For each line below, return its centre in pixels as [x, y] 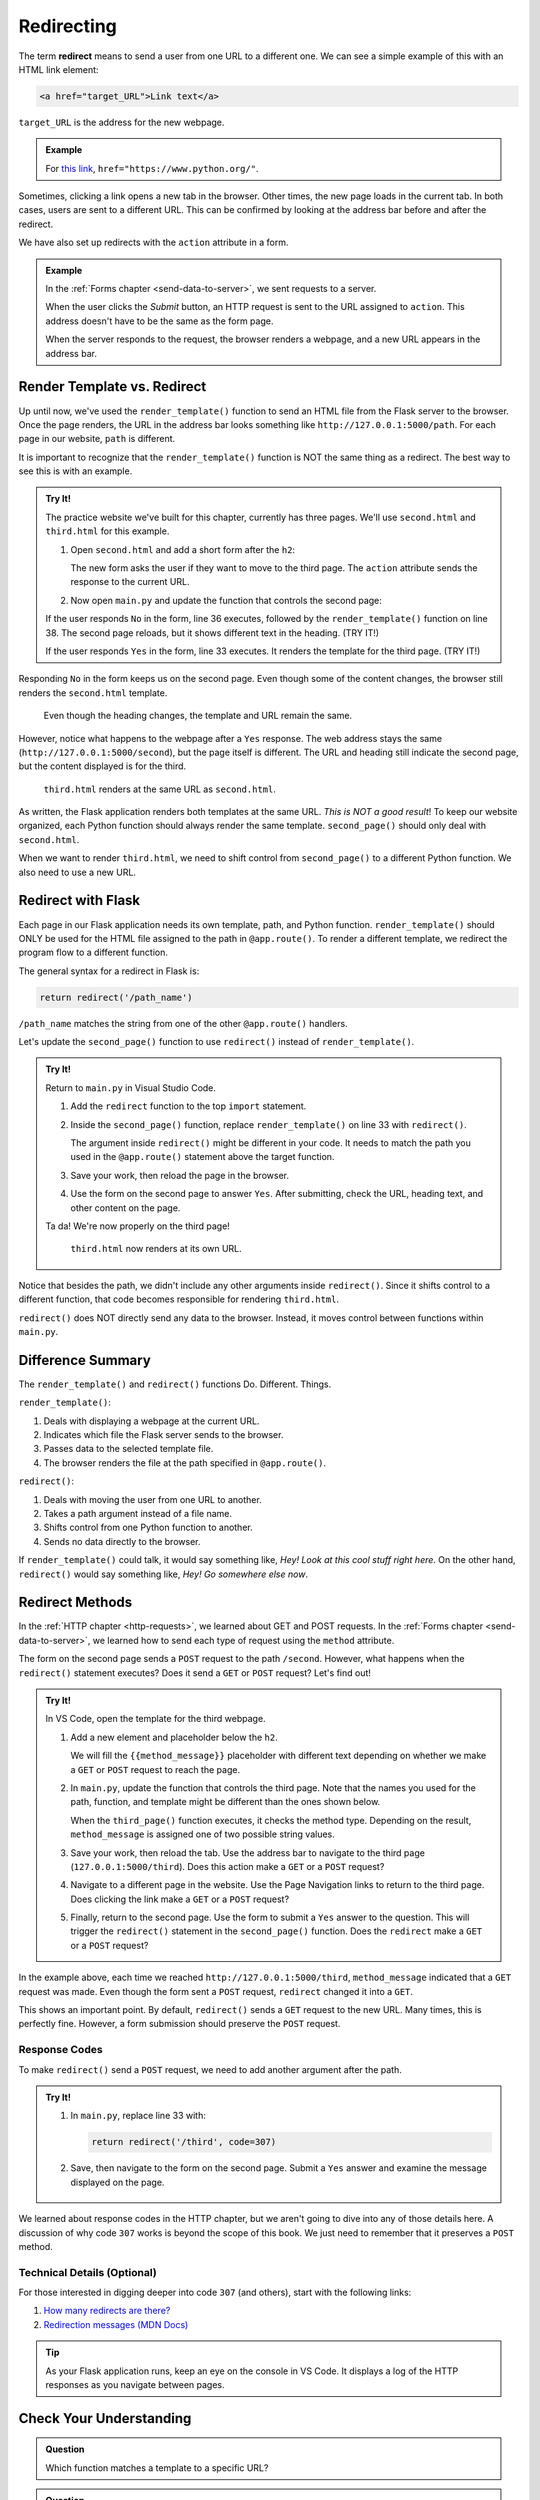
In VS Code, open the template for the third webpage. [155, 1719]
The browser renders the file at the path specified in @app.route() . [185, 1462]
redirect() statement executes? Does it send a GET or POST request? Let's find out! [195, 1672]
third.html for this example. [107, 531]
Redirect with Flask [79, 900]
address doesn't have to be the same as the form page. [159, 321]
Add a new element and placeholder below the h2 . [174, 1737]
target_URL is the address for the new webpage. [121, 122]
